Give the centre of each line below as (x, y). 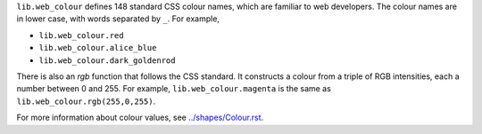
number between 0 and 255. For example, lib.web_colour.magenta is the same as (174, 89)
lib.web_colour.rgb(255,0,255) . (86, 101)
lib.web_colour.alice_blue (98, 48)
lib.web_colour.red (81, 35)
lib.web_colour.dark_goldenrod (107, 60)
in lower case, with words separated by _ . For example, (118, 19)
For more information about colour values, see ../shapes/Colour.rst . (140, 118)
